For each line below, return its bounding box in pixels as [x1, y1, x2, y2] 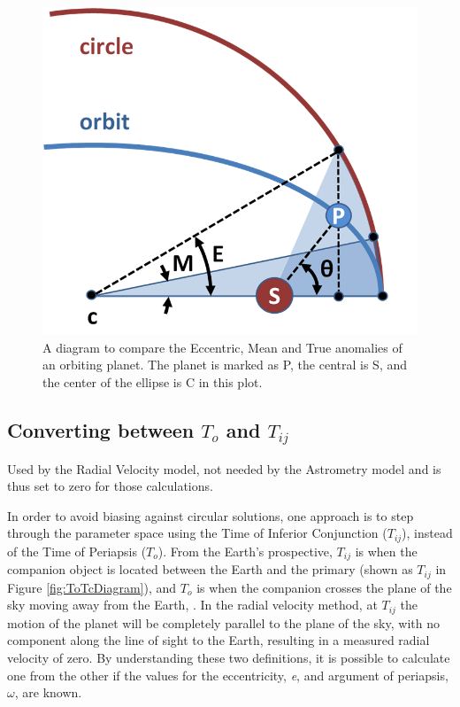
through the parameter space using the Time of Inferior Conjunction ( [7, 524, 387, 542]
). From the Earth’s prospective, [157, 541, 333, 560]
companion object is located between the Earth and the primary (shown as [7, 560, 413, 579]
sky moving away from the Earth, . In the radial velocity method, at [7, 595, 378, 614]
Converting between [7, 416, 195, 444]
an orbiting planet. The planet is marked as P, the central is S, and [42, 355, 408, 374]
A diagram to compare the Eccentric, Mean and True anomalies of [42, 338, 402, 356]
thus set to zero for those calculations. [7, 477, 213, 495]
